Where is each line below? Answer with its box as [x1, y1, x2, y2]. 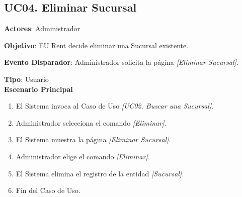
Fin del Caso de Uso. [16, 185, 80, 195]
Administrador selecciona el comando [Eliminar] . [16, 117, 167, 128]
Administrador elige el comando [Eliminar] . [16, 151, 150, 161]
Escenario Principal [4, 83, 73, 94]
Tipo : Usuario [4, 73, 49, 84]
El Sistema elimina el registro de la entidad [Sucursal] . [16, 168, 184, 178]
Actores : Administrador [4, 23, 80, 34]
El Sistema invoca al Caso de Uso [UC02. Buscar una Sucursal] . [16, 101, 214, 111]
